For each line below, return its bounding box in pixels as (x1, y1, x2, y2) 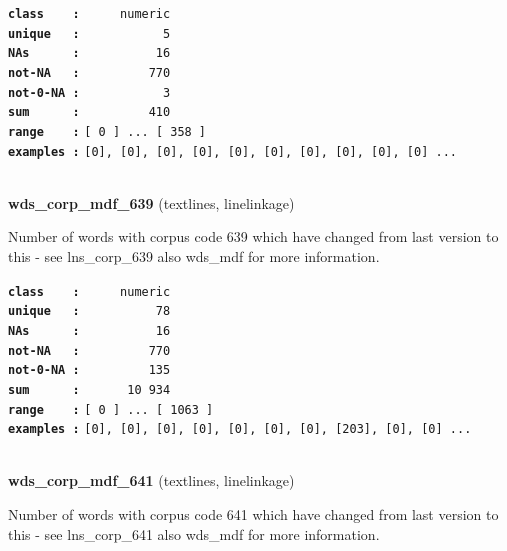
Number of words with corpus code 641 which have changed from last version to (8, 504, 499, 525)
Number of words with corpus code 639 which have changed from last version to (8, 226, 499, 247)
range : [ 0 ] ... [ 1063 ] (8, 402, 214, 417)
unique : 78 (8, 304, 171, 319)
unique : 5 (8, 26, 171, 41)
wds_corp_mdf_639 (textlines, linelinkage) (8, 192, 295, 213)
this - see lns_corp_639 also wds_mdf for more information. (8, 246, 380, 267)
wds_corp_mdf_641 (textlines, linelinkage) (8, 470, 295, 491)
